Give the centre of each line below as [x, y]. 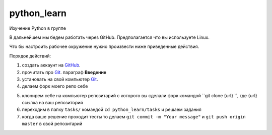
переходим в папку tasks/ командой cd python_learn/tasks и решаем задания [112, 110]
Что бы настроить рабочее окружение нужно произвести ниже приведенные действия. [104, 47]
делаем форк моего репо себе [55, 86]
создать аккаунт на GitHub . [51, 65]
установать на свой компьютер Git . [60, 79]
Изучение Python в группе [38, 28]
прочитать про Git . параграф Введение [64, 72]
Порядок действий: [30, 56]
